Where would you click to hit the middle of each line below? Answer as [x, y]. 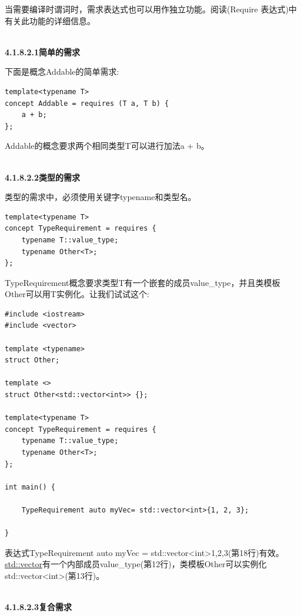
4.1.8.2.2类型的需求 [43, 177]
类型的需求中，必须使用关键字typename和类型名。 [101, 197]
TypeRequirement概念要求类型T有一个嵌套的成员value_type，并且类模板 [143, 282]
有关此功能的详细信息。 [50, 20]
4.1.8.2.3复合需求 [39, 607]
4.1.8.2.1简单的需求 [43, 51]
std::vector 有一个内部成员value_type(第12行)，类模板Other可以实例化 [136, 564]
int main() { [30, 487]
